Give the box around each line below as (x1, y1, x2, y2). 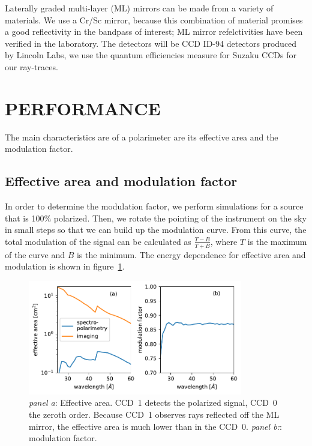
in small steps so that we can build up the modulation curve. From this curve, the (5, 223, 307, 236)
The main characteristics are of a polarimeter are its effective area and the (5, 130, 278, 143)
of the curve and (5, 248, 65, 261)
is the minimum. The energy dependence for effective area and (76, 248, 306, 261)
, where (210, 235, 238, 247)
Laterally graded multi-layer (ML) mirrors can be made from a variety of (5, 2, 274, 14)
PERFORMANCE (5, 95, 161, 120)
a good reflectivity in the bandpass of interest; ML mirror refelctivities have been (5, 25, 303, 38)
